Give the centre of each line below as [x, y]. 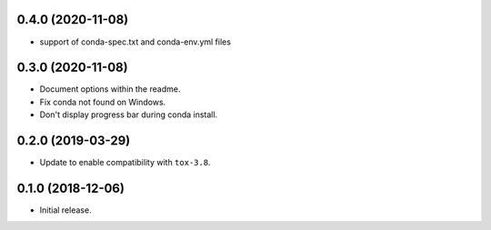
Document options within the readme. [110, 89]
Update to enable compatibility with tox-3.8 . [125, 163]
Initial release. [65, 210]
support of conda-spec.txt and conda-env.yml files [135, 42]
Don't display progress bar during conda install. [129, 115]
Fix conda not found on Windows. [103, 102]
